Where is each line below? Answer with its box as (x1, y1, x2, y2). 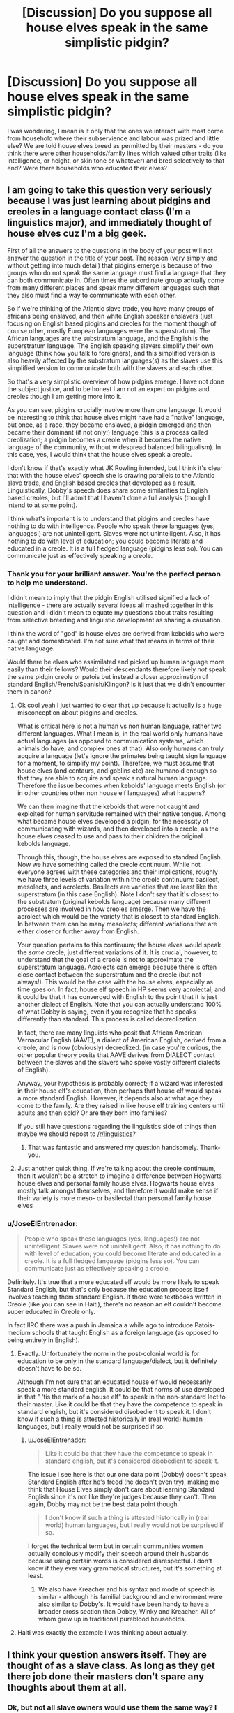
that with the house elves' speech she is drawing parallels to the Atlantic (7, 471, 215, 479)
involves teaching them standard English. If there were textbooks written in (7, 1292, 222, 1301)
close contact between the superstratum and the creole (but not (17, 970, 202, 979)
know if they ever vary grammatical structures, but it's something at (27, 1564, 222, 1573)
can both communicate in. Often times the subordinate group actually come (7, 276, 224, 284)
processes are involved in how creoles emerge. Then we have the (17, 905, 207, 913)
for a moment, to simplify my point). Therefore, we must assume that (17, 759, 214, 768)
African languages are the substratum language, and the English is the (7, 334, 209, 342)
